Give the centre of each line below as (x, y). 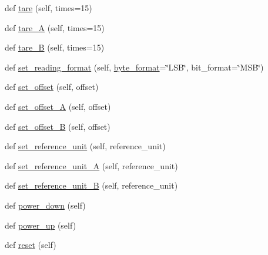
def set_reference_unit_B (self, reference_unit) (91, 185)
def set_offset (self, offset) (52, 87)
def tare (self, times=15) (48, 8)
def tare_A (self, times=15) (55, 27)
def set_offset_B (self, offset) (58, 126)
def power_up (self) (41, 225)
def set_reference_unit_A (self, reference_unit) (91, 165)
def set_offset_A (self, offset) (58, 106)
